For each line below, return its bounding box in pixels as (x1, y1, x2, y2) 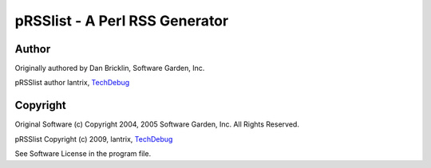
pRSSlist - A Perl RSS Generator (14, 12, 229, 29)
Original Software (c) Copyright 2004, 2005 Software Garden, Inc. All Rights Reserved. (14, 119, 299, 129)
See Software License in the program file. (14, 149, 152, 158)
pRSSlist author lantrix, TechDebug (14, 78, 130, 88)
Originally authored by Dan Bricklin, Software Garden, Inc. (14, 64, 205, 73)
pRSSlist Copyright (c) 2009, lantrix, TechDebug (14, 134, 173, 143)
